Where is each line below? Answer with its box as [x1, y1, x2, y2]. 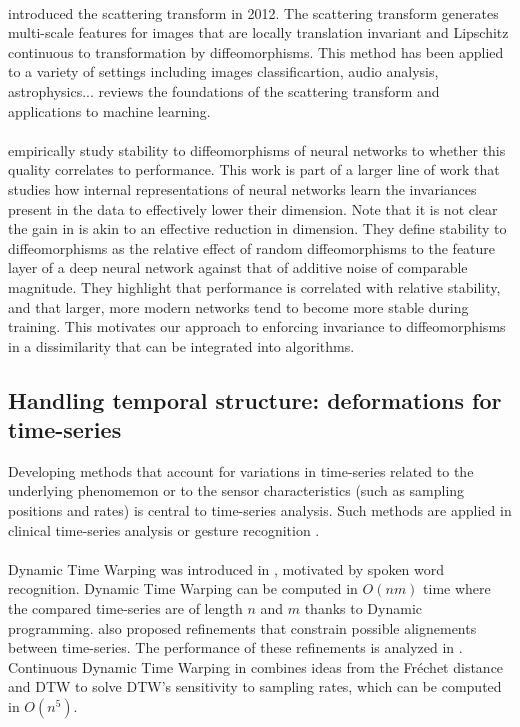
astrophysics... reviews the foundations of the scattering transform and [8, 80, 440, 101]
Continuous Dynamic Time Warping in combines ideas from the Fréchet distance [8, 656, 504, 677]
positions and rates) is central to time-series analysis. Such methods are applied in [8, 500, 512, 521]
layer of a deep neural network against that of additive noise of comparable [8, 257, 468, 278]
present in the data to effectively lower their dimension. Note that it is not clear [8, 198, 498, 219]
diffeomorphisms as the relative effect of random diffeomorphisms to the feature [8, 237, 496, 258]
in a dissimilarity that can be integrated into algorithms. [8, 335, 355, 356]
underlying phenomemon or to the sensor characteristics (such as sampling [8, 480, 465, 501]
